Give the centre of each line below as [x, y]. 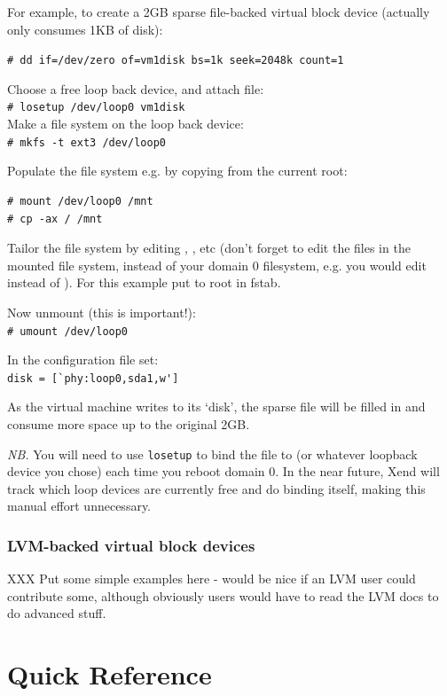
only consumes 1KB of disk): [85, 29]
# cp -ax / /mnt [55, 219]
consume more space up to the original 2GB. [129, 424]
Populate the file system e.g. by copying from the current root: [177, 171]
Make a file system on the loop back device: [125, 124]
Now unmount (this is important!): [102, 312]
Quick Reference [110, 674]
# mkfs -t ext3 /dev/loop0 [86, 142]
